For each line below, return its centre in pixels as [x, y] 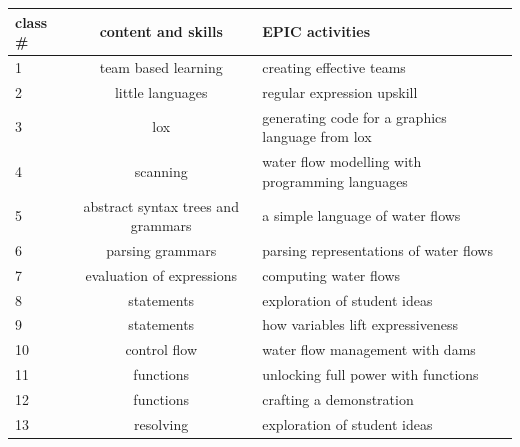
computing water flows [331, 274]
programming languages [335, 180]
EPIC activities [316, 31]
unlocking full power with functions [370, 374]
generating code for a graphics [354, 116]
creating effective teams [334, 66]
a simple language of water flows [361, 215]
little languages [161, 91]
